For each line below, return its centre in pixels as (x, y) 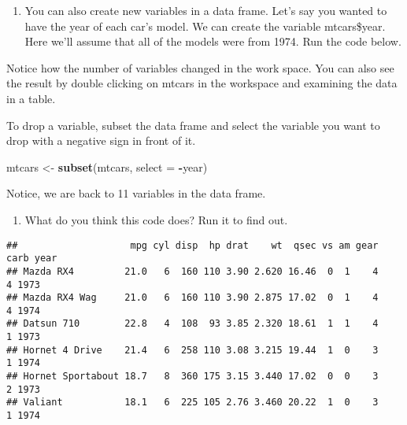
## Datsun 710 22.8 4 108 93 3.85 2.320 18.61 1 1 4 (192, 324)
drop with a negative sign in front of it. (101, 140)
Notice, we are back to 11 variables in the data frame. (136, 193)
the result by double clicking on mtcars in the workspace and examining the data (202, 83)
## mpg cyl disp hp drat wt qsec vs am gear (192, 245)
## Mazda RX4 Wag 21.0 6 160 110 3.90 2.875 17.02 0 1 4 (192, 298)
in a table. (31, 98)
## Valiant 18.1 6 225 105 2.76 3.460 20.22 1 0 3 (192, 403)
